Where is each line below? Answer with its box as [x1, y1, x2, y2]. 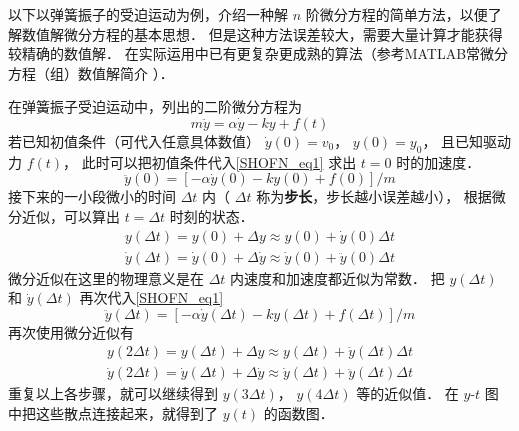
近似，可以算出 [21, 205, 120, 226]
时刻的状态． [169, 205, 254, 226]
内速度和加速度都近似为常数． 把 [230, 267, 445, 288]
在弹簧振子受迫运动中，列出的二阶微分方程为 [8, 96, 302, 117]
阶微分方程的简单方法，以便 [305, 4, 488, 24]
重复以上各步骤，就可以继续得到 [8, 383, 218, 404]
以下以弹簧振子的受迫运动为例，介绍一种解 [8, 4, 288, 24]
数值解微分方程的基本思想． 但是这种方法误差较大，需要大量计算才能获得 [21, 23, 503, 44]
